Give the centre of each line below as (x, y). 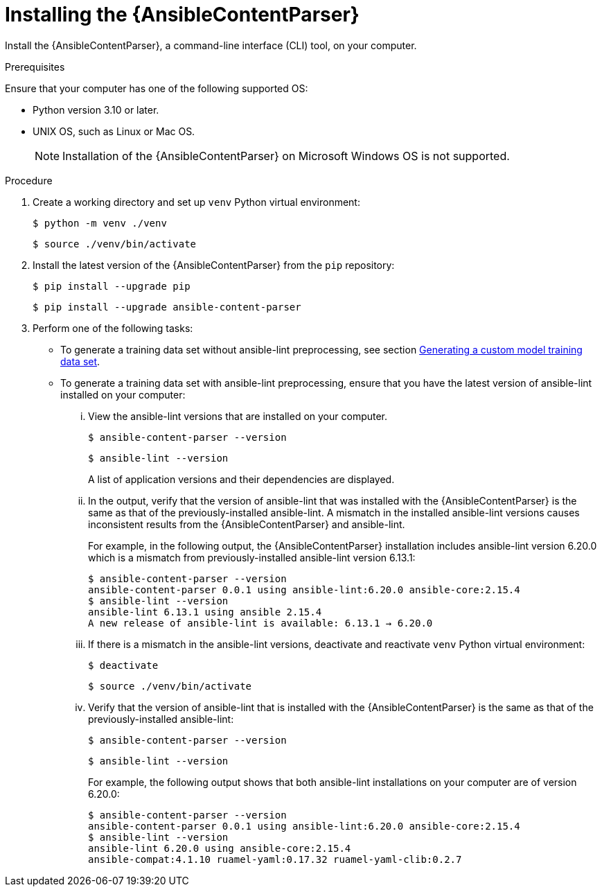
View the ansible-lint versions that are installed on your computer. (238, 416)
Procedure (29, 180)
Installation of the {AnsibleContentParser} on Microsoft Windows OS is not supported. (286, 156)
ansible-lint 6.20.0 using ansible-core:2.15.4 (220, 848)
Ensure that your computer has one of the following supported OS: (157, 88)
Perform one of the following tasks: (113, 328)
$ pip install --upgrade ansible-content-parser (167, 307)
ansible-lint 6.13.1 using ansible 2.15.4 (205, 612)
